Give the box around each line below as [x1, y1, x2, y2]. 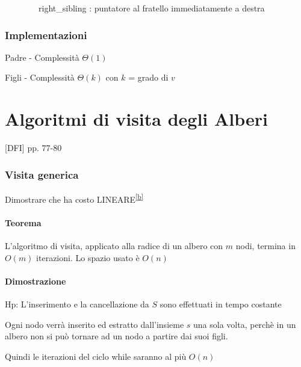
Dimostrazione [5, 274, 66, 287]
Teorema [5, 216, 42, 229]
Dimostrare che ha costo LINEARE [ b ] [5, 191, 143, 205]
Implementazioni [5, 27, 87, 42]
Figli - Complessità [5, 71, 75, 84]
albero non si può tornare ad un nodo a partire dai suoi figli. [5, 330, 228, 342]
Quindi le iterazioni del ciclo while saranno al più [5, 350, 187, 362]
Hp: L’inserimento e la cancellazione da [5, 297, 149, 310]
